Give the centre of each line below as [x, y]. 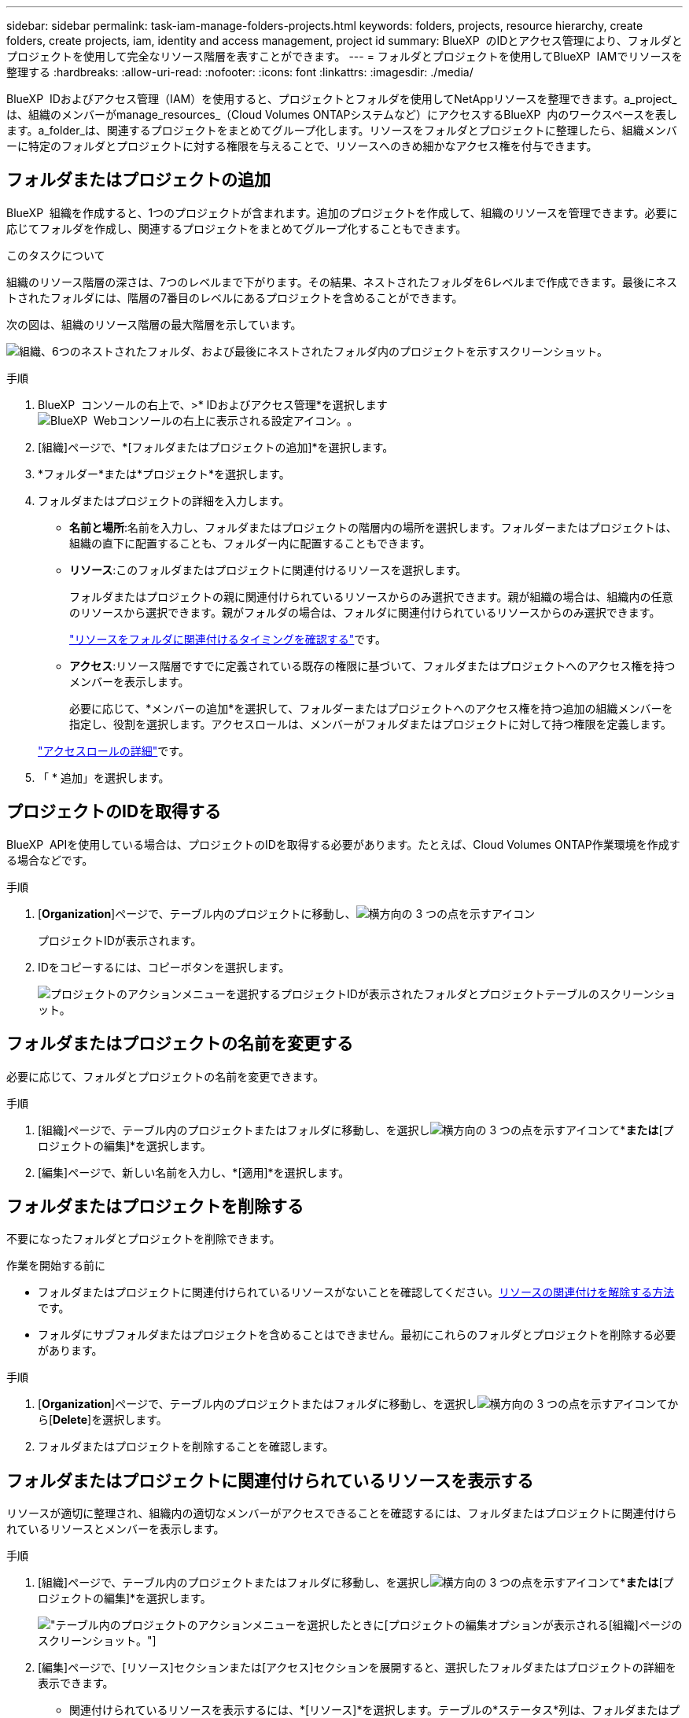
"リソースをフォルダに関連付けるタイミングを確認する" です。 [228, 639]
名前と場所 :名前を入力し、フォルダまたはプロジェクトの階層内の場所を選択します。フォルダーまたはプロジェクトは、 [373, 527]
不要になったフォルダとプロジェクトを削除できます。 [144, 1239]
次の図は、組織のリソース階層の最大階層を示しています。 [154, 324]
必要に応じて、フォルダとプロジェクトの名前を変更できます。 [165, 1076]
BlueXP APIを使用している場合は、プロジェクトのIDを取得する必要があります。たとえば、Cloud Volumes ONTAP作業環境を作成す [343, 844]
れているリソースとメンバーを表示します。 [116, 1529]
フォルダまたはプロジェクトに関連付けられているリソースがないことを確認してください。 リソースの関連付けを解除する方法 [356, 1292]
